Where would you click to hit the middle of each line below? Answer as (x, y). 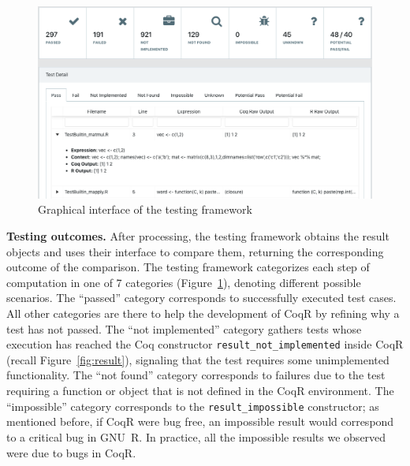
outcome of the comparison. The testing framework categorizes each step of (188, 267)
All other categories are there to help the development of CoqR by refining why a (203, 313)
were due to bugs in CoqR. (71, 452)
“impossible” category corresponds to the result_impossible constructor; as (193, 406)
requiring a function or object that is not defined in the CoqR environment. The (200, 391)
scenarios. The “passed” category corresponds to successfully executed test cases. (201, 298)
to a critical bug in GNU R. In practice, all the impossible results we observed (196, 436)
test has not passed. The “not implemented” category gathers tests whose (184, 328)
